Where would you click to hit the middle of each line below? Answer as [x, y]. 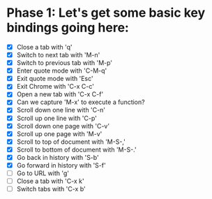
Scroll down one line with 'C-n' [61, 110]
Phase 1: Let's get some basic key [106, 13]
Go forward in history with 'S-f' [61, 165]
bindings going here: [68, 28]
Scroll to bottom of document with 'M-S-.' [76, 149]
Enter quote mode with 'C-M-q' [62, 71]
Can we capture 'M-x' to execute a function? [81, 102]
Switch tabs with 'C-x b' [51, 189]
